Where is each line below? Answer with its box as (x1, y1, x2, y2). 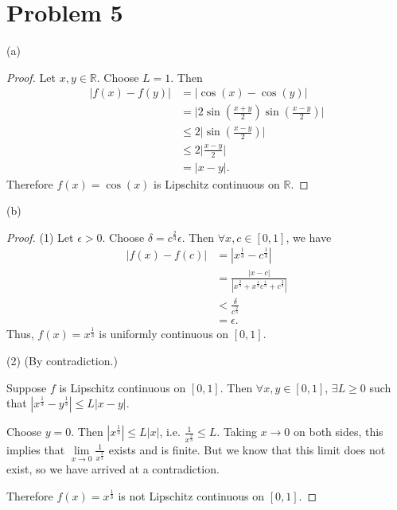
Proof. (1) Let (6, 228, 74, 245)
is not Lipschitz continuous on (118, 487, 265, 504)
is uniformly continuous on (99, 325, 229, 342)
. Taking (216, 423, 257, 440)
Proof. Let (6, 68, 56, 85)
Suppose (6, 379, 47, 395)
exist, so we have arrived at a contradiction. (6, 461, 220, 477)
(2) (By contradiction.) (6, 352, 118, 368)
